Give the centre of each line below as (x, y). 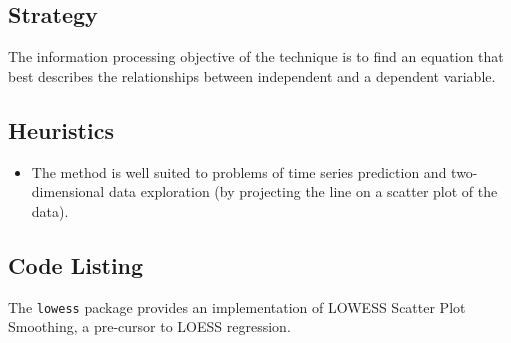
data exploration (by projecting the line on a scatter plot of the (303, 191)
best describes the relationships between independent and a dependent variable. (252, 75)
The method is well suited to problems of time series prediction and (239, 171)
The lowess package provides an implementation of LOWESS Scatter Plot (237, 306)
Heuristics (61, 129)
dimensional (68, 191)
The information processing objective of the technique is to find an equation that (256, 56)
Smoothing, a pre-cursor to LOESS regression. (149, 326)
